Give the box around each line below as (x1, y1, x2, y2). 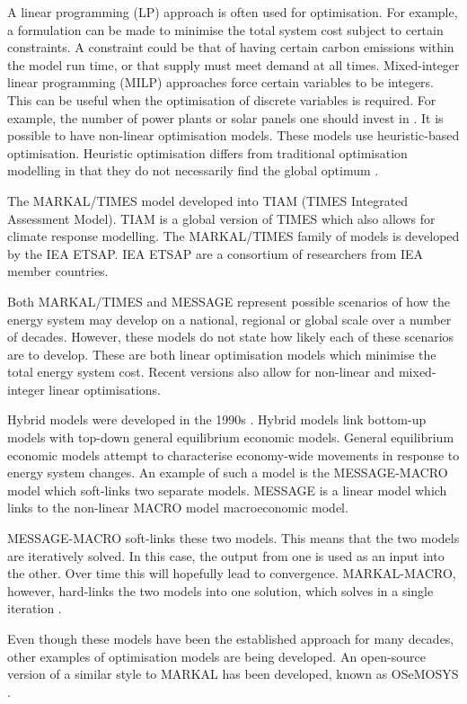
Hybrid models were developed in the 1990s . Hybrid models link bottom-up (7, 410, 427, 429)
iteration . (7, 599, 62, 618)
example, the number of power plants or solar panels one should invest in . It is (7, 108, 444, 127)
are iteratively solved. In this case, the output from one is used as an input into (7, 546, 445, 565)
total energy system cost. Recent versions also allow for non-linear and (7, 362, 395, 381)
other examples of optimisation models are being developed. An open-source (7, 646, 426, 665)
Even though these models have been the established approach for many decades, (7, 629, 454, 647)
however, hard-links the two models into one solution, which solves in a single (7, 581, 434, 600)
